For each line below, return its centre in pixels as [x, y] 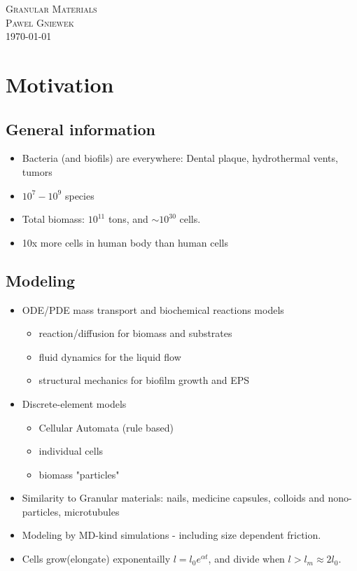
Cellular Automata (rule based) [106, 427]
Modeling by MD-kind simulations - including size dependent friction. [171, 535]
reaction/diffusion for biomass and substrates [135, 333]
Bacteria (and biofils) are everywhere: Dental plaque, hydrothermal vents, [180, 158]
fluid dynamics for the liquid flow [110, 356]
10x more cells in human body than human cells [125, 242]
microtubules [92, 511]
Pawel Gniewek [40, 22]
